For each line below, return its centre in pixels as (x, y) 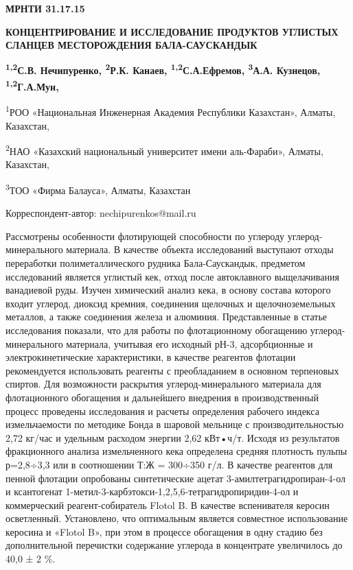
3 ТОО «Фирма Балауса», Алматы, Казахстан (98, 189)
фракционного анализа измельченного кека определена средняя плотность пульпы (176, 451)
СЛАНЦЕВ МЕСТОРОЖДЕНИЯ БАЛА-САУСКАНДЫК (132, 45)
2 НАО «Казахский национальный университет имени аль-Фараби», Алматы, (164, 150)
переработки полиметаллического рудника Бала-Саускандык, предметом (156, 263)
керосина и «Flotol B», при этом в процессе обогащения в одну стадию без (164, 531)
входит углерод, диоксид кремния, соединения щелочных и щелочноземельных (171, 303)
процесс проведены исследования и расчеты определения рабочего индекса (162, 411)
